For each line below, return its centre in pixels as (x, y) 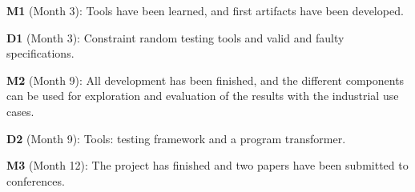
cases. (20, 111)
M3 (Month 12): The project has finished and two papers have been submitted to (207, 165)
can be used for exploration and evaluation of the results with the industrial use (203, 96)
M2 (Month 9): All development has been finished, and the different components (205, 80)
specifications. (40, 53)
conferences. (36, 180)
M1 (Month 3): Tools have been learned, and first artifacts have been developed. (205, 10)
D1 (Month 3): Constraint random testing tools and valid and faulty (175, 37)
